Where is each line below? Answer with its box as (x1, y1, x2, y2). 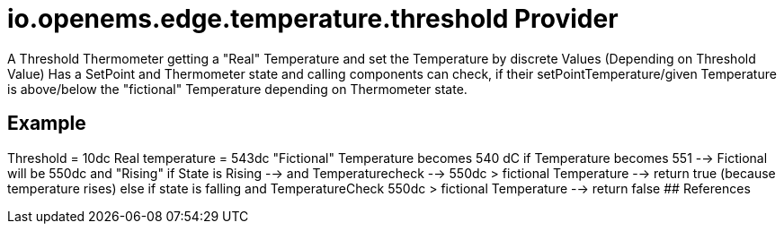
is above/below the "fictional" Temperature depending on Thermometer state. (7, 81, 468, 97)
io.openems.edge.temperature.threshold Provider (7, 4, 619, 34)
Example (7, 112, 86, 135)
